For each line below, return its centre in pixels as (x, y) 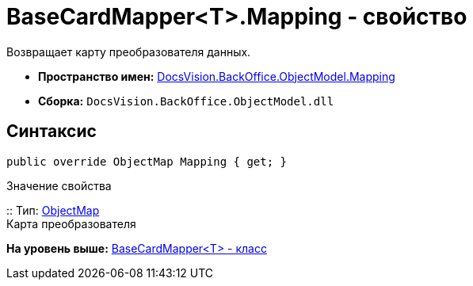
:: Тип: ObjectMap (53, 210)
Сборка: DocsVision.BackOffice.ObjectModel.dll (186, 101)
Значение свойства (59, 185)
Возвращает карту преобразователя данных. (129, 51)
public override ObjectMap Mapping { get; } (147, 161)
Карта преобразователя (71, 223)
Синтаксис (51, 132)
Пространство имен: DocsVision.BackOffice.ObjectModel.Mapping (217, 76)
